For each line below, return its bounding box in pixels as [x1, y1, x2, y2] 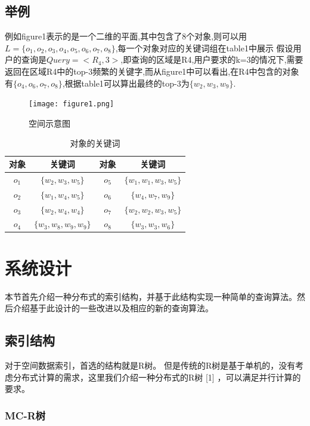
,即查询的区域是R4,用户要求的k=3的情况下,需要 [120, 53, 303, 66]
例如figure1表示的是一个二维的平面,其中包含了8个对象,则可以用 [5, 30, 247, 42]
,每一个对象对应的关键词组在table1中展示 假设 [115, 41, 293, 54]
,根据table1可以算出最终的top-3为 [62, 76, 190, 89]
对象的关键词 [70, 137, 120, 149]
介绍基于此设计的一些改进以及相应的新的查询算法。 [13, 302, 213, 314]
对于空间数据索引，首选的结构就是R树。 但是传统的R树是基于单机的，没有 [5, 359, 296, 371]
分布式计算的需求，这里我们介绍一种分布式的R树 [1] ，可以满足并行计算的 [13, 370, 301, 383]
